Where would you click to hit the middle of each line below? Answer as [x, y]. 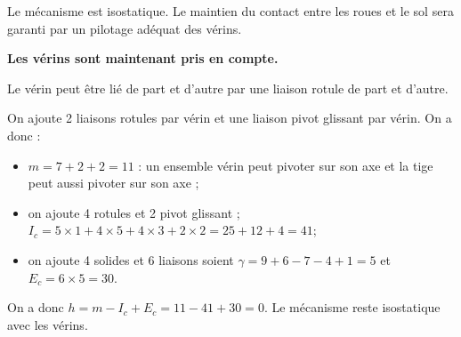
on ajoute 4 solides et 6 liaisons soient [131, 259]
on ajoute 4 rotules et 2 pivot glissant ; [134, 212]
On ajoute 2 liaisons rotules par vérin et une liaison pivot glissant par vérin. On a [230, 118]
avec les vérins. [48, 324]
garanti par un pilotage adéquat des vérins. [125, 28]
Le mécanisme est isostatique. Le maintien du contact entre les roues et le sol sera [230, 11]
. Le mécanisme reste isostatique [352, 307]
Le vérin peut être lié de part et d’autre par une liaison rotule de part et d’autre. [228, 88]
